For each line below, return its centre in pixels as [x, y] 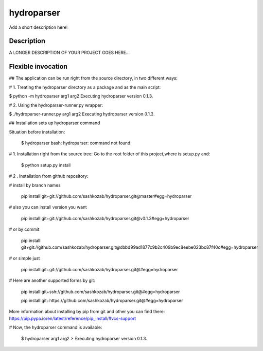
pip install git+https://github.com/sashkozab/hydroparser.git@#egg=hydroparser [102, 300]
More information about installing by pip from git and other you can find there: [87, 312]
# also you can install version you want [48, 207]
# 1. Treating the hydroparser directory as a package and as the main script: [85, 87]
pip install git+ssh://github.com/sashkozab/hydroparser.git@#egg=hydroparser [100, 292]
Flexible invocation [38, 66]
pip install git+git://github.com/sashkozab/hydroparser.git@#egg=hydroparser [100, 269]
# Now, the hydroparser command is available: [55, 327]
